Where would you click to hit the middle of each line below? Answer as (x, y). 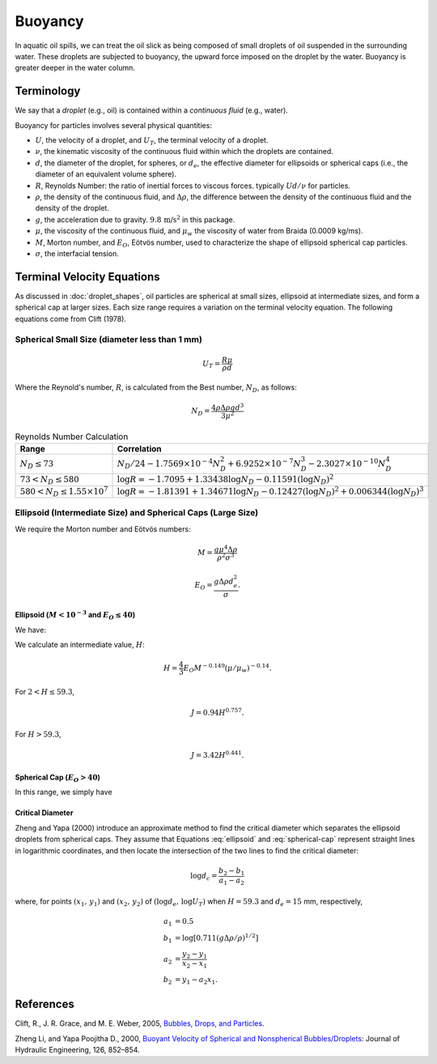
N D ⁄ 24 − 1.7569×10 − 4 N (169, 463)
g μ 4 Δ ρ (226, 549)
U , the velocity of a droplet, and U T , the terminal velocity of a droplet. (152, 141)
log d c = (204, 877)
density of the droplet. (72, 208)
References (45, 1004)
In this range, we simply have (64, 792)
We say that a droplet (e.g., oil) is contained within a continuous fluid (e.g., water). (152, 110)
